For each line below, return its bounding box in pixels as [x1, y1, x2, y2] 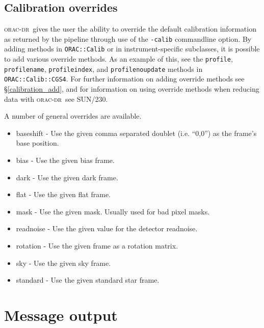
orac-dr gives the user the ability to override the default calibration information [4, 23, 256, 34]
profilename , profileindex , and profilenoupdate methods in [4, 63, 203, 74]
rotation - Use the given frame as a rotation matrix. [16, 240, 178, 251]
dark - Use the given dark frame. [16, 172, 118, 182]
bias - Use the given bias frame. [16, 155, 115, 166]
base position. [16, 138, 59, 148]
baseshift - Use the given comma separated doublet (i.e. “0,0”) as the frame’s [16, 127, 257, 138]
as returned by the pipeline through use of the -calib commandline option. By [4, 33, 252, 44]
